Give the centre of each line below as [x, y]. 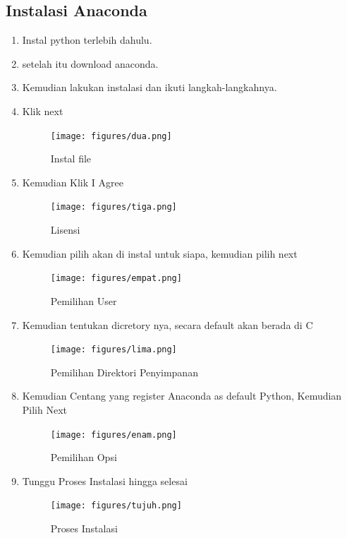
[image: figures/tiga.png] [114, 207]
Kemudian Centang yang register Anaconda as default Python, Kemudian [182, 396]
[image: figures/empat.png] [116, 279]
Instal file [71, 159]
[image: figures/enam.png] [114, 435]
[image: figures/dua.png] [111, 136]
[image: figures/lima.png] [114, 350]
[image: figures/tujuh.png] [116, 506]
